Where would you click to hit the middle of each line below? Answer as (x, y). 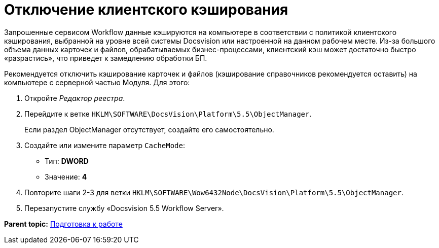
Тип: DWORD (67, 161)
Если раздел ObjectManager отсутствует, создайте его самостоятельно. (149, 129)
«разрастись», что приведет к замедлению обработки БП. (106, 58)
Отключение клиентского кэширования (146, 10)
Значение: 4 (66, 176)
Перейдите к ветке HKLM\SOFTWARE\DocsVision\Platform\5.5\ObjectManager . (168, 114)
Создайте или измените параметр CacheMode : (105, 145)
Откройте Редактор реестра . (75, 98)
